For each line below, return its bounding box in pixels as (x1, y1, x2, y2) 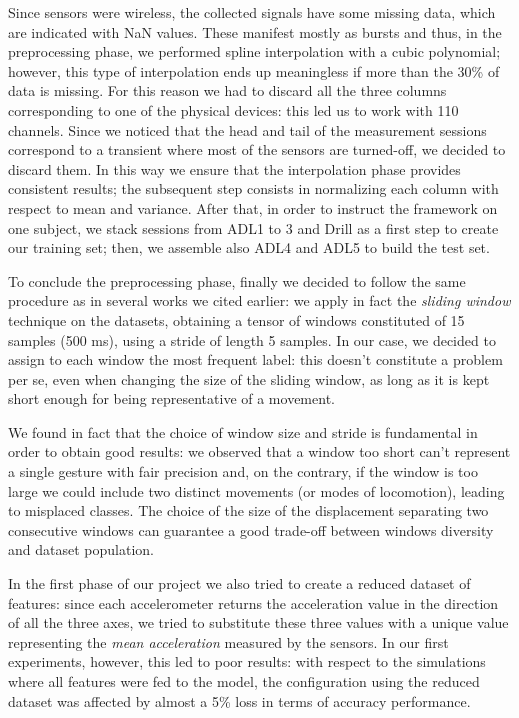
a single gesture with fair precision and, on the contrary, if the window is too (8, 461, 478, 482)
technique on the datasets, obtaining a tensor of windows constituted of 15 (8, 309, 465, 330)
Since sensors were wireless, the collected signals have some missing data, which (8, 2, 496, 22)
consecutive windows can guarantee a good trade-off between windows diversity (8, 519, 494, 540)
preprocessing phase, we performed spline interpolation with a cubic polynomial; (8, 41, 501, 62)
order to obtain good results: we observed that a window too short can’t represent (8, 441, 511, 462)
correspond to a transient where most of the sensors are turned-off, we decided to (8, 139, 506, 160)
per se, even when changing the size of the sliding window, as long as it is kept (8, 368, 490, 389)
